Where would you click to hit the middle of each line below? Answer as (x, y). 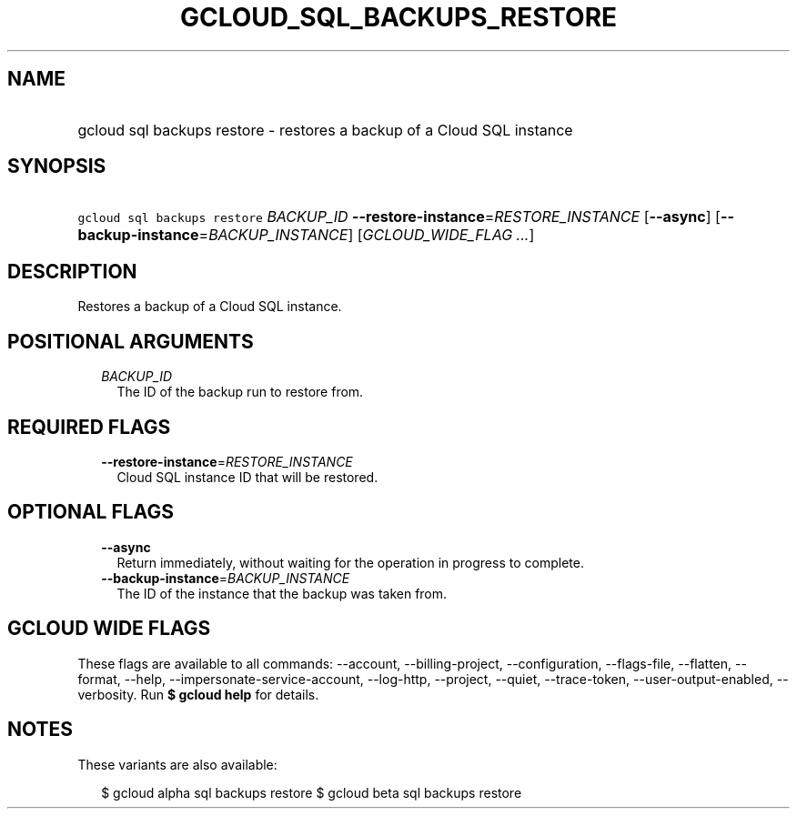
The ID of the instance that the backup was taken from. (282, 593)
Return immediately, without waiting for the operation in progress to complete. (350, 562)
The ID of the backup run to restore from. (240, 392)
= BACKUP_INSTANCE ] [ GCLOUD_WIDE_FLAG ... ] (367, 235)
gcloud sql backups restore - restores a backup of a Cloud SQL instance (325, 130)
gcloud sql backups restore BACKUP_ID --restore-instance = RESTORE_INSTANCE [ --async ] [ (399, 217)
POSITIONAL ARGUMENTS (131, 341)
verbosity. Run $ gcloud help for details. (198, 694)
